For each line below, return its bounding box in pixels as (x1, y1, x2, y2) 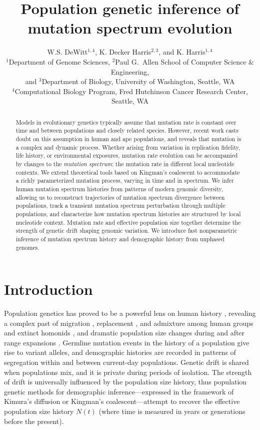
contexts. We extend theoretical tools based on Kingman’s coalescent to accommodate (15, 168, 240, 176)
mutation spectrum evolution (27, 18, 232, 38)
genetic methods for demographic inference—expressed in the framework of (4, 386, 234, 396)
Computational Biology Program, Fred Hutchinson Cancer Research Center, (14, 86, 248, 96)
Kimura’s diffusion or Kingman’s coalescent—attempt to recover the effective (4, 396, 240, 406)
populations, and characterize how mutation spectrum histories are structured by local (15, 209, 241, 218)
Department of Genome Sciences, (8, 56, 110, 67)
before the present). (4, 415, 64, 426)
